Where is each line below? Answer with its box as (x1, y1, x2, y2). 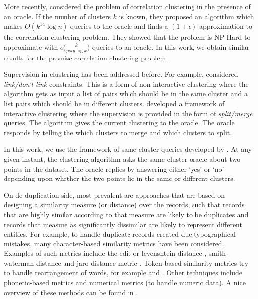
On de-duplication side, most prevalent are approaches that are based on (4, 189, 225, 200)
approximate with (4, 41, 58, 52)
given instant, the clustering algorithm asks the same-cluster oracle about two (4, 153, 241, 164)
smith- (208, 248, 228, 258)
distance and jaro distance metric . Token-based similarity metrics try (36, 257, 249, 268)
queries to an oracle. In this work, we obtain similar (92, 41, 250, 52)
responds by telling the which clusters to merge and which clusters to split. (4, 127, 232, 137)
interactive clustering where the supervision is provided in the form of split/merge (4, 108, 253, 118)
